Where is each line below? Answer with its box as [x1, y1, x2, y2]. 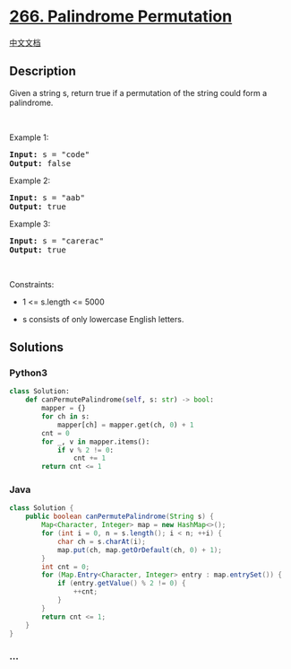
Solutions [9, 339, 64, 356]
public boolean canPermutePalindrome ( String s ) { [25, 512, 215, 522]
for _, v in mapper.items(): [41, 437, 150, 446]
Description [9, 64, 76, 79]
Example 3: [9, 218, 51, 229]
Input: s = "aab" [9, 192, 85, 203]
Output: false [9, 158, 72, 168]
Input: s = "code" [9, 149, 90, 159]
